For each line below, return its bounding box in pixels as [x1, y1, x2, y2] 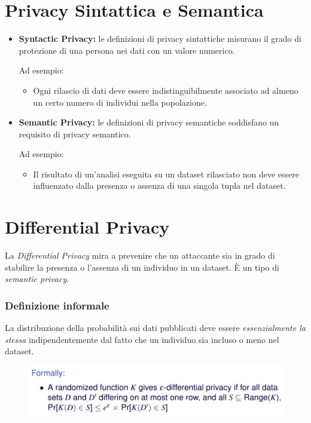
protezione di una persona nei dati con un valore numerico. [19, 44, 235, 56]
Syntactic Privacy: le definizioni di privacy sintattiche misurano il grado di [19, 32, 301, 45]
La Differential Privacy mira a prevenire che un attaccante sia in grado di [5, 249, 275, 262]
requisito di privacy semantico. [19, 127, 131, 140]
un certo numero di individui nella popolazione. [33, 96, 207, 108]
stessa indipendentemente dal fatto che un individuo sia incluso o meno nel [5, 333, 279, 345]
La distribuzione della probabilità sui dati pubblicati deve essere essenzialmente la [5, 321, 306, 334]
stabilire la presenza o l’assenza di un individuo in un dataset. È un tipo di [5, 260, 279, 273]
